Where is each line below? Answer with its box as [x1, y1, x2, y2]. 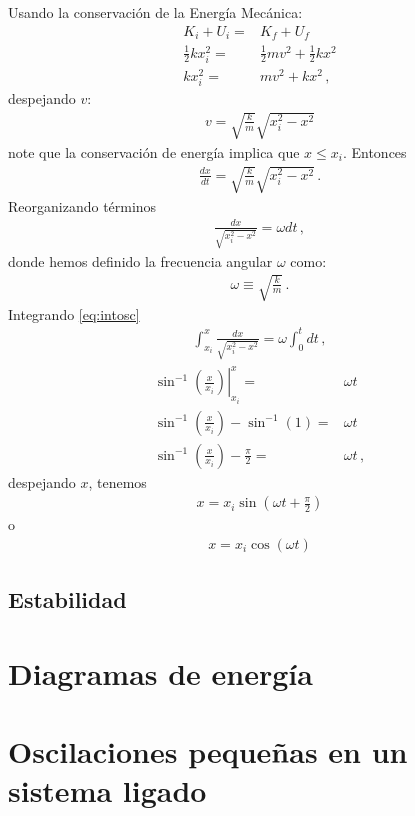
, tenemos [88, 471, 147, 492]
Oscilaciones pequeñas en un [8, 731, 408, 772]
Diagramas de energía [8, 652, 313, 693]
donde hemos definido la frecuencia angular [8, 250, 273, 271]
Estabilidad [8, 584, 127, 615]
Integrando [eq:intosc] [8, 303, 140, 324]
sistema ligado [8, 770, 207, 811]
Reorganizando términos [8, 195, 157, 216]
